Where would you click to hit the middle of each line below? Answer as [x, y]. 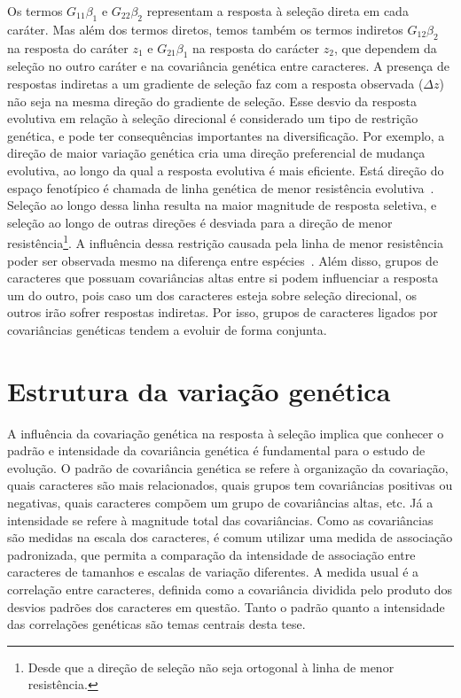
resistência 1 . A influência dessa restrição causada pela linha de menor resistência [225, 241]
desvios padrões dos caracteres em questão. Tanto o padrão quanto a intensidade [226, 606]
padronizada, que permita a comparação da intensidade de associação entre [211, 554]
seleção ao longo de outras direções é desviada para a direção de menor [200, 222]
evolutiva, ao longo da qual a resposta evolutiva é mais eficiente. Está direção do [226, 170]
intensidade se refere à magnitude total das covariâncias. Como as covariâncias [220, 520]
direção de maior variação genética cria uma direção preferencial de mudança [216, 153]
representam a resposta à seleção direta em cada [277, 11]
